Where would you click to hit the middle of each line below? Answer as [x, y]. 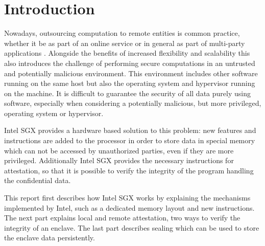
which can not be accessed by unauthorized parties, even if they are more [119, 150]
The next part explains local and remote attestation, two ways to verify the [122, 218]
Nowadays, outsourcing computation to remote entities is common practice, [122, 33]
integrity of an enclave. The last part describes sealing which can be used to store [132, 227]
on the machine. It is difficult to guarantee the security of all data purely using [127, 93]
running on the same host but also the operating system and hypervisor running [130, 83]
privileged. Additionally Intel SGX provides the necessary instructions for [119, 160]
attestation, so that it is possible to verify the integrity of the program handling [129, 170]
